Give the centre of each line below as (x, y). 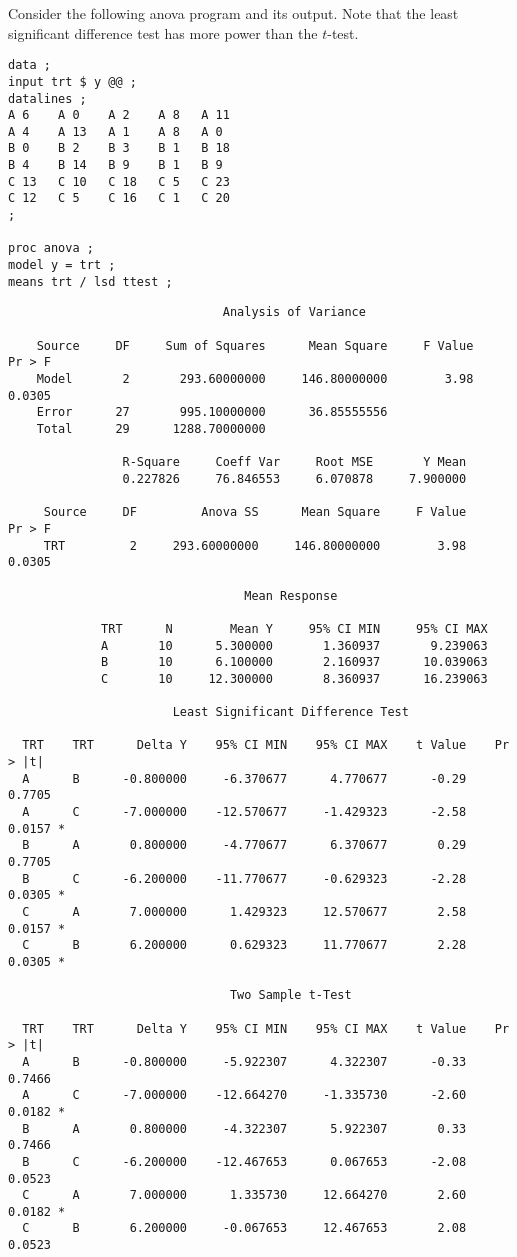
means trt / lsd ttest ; (90, 281)
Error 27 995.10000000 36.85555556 (212, 412)
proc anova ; (51, 248)
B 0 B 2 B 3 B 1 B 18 (119, 148)
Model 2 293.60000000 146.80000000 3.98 (255, 379)
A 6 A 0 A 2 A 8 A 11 (119, 115)
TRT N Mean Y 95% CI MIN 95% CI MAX (294, 628)
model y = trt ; (62, 265)
